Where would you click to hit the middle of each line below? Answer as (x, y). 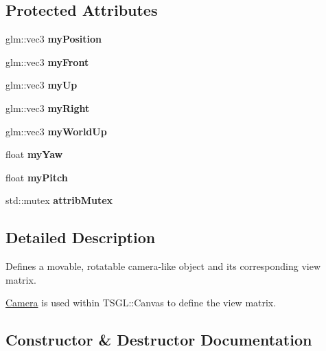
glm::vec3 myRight (48, 107)
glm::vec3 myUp (42, 85)
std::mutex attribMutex (59, 200)
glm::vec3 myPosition (54, 39)
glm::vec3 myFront (47, 61)
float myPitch (37, 177)
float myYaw (34, 154)
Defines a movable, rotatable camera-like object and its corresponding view (163, 266)
